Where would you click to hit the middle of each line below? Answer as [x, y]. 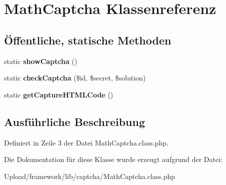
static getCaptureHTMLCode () [59, 94]
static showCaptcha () [41, 61]
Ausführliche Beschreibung [74, 121]
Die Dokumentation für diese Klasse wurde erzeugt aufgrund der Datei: [113, 159]
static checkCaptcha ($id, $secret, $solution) [75, 78]
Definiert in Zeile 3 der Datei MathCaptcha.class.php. [86, 142]
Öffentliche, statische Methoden [88, 40]
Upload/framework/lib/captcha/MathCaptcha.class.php [90, 176]
